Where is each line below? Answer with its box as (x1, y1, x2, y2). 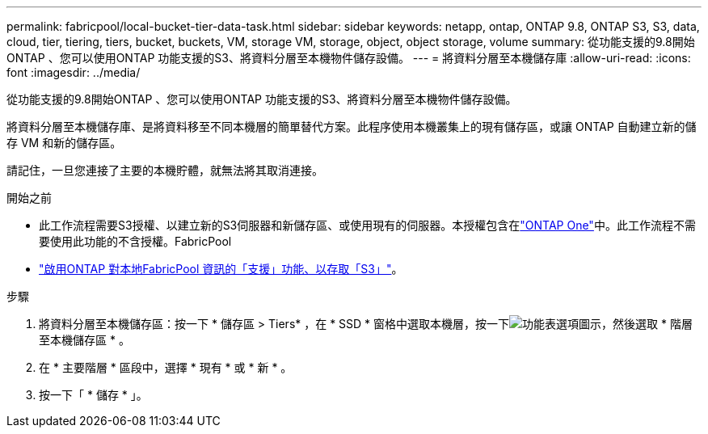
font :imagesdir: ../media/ (6, 65, 141, 79)
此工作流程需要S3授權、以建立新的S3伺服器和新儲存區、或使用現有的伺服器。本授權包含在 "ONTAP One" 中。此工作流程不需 (39, 218, 696, 232)
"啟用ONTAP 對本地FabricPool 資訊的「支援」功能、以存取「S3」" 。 (39, 262, 403, 276)
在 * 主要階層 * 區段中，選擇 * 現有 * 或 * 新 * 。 (39, 360, 293, 374)
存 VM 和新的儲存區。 (6, 136, 122, 150)
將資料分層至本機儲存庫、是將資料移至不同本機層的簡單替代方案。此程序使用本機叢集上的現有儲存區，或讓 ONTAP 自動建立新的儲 (6, 120, 697, 133)
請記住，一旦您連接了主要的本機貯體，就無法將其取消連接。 (6, 163, 323, 177)
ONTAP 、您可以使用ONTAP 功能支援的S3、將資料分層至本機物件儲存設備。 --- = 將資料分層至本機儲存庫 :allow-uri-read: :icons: (6, 51, 691, 65)
